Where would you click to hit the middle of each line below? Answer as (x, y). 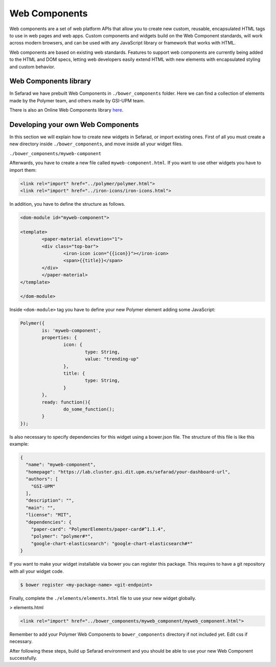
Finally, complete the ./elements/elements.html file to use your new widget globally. (103, 598)
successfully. (24, 658)
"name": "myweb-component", (61, 465)
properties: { (59, 338)
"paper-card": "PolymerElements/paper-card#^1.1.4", (98, 529)
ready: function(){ (66, 402)
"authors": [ (42, 479)
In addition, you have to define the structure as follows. (67, 204)
